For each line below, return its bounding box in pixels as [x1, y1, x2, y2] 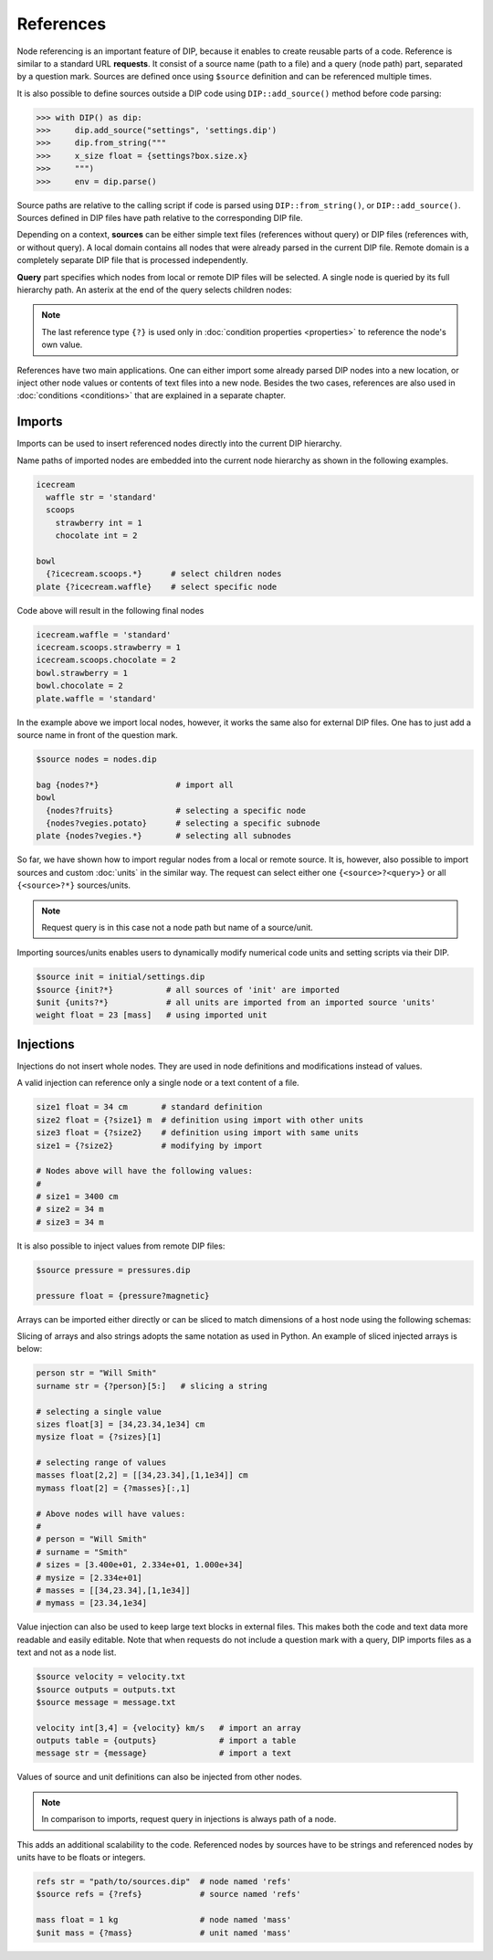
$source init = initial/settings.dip [36, 972, 205, 982]
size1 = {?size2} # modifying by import [36, 1140, 263, 1151]
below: [16, 1344, 43, 1354]
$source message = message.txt [36, 1697, 177, 1707]
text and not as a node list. [16, 1647, 117, 1658]
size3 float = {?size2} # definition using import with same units [36, 1128, 360, 1138]
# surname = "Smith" [36, 1546, 128, 1557]
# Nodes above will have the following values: [36, 1165, 253, 1176]
